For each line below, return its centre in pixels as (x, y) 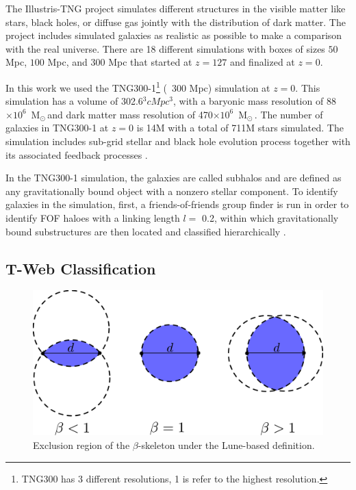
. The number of (289, 114)
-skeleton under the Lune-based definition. (226, 444)
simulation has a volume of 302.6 (74, 101)
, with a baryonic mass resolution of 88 (254, 101)
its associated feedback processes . (77, 154)
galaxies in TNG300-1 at (57, 128)
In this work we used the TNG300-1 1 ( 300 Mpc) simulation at (138, 86)
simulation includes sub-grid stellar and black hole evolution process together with (178, 141)
